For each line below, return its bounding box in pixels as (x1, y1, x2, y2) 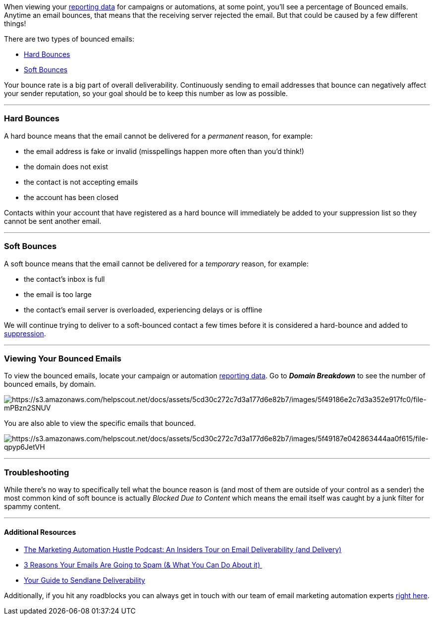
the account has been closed (24, 193, 118, 202)
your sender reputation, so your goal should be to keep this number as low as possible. (4, 89, 288, 98)
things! (4, 19, 26, 28)
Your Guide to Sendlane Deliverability (24, 576, 145, 585)
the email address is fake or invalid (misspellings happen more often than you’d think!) (24, 147, 304, 155)
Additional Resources (4, 527, 76, 536)
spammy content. (4, 502, 61, 511)
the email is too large (24, 290, 92, 299)
